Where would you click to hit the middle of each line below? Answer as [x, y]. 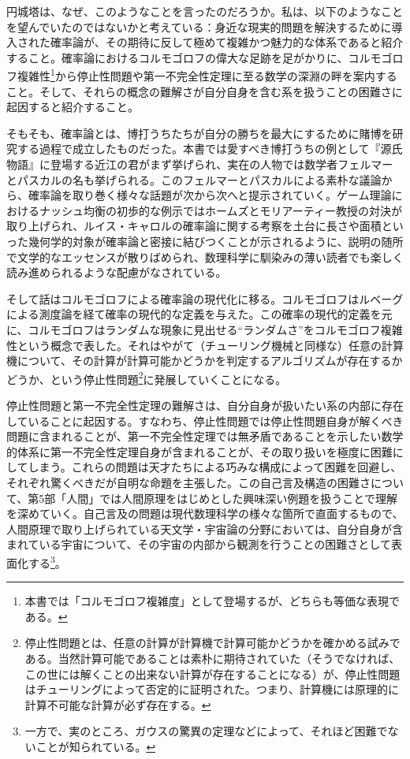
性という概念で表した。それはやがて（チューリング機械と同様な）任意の [194, 345]
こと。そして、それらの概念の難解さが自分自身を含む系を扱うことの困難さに [205, 91]
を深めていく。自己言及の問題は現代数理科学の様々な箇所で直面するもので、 [205, 513]
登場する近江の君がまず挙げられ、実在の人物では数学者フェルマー [222, 164]
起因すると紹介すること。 [73, 107]
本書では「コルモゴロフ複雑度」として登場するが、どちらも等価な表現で [212, 601]
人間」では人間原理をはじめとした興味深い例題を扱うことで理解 [232, 498]
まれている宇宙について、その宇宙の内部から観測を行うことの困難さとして [199, 544]
